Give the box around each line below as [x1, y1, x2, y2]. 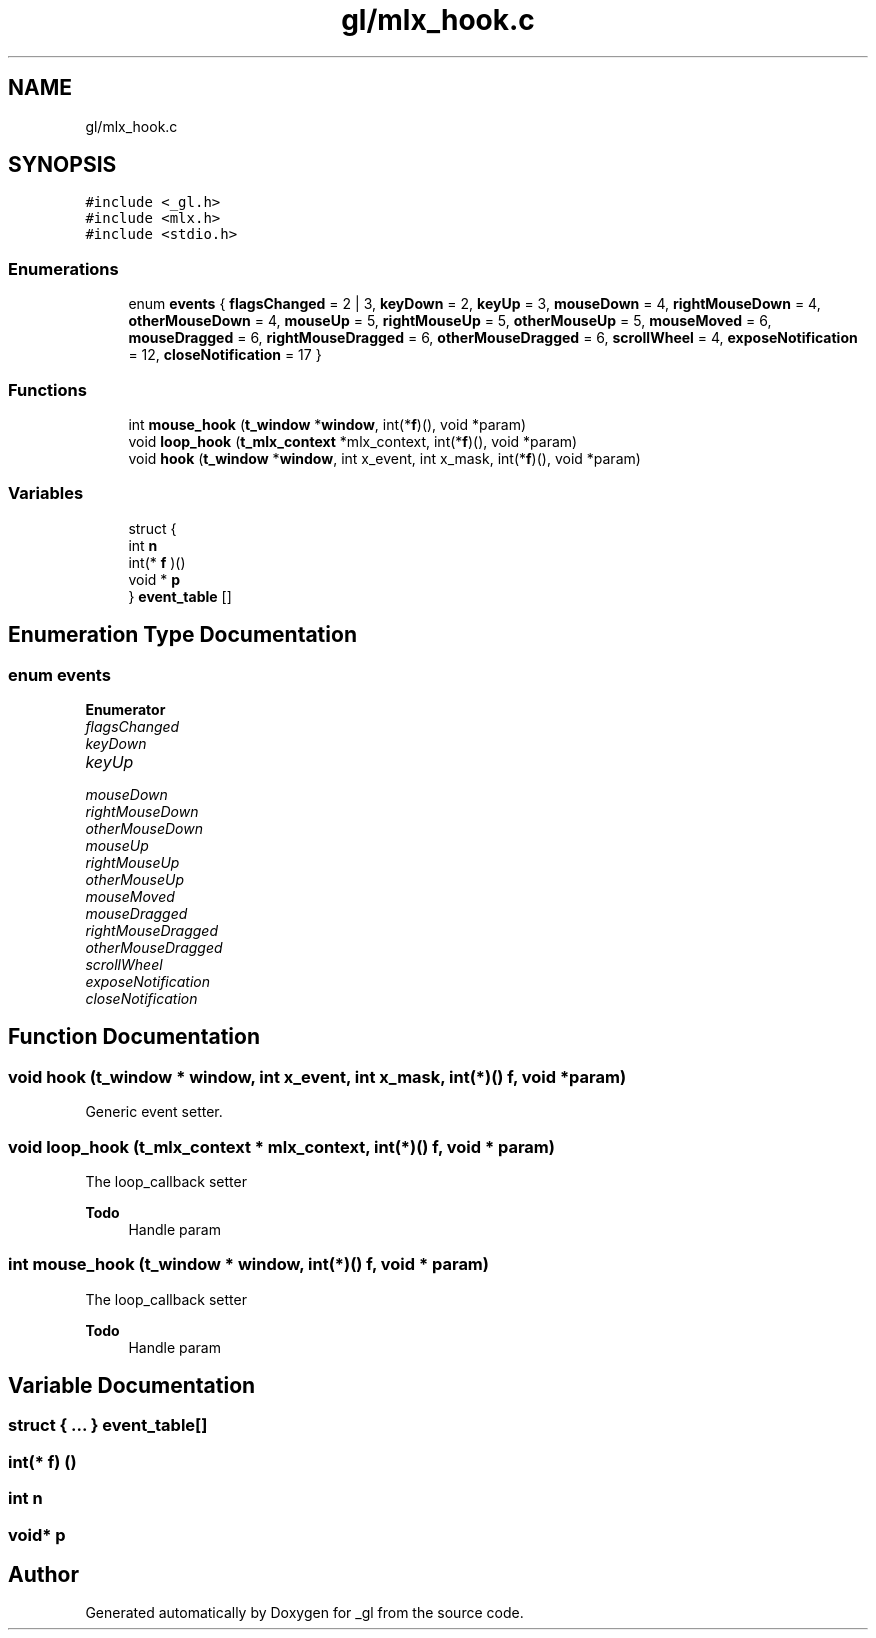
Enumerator [85, 700, 166, 718]
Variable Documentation [8, 1373, 256, 1399]
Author [8, 1562, 79, 1588]
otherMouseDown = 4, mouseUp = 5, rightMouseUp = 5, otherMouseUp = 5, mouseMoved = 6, [128, 312, 772, 330]
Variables [8, 483, 84, 504]
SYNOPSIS [8, 152, 117, 178]
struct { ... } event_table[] [8, 1415, 208, 1436]
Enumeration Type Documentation [8, 622, 357, 648]
